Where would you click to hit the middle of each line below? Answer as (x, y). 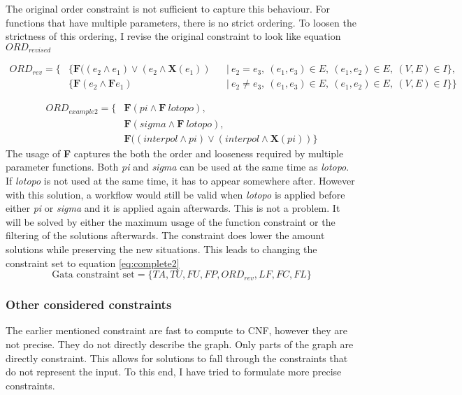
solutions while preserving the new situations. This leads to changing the (161, 249)
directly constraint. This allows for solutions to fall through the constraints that (177, 358)
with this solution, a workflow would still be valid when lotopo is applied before (175, 194)
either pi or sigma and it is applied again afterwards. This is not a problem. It (173, 208)
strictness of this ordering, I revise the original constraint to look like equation (173, 36)
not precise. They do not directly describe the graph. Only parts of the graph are (180, 344)
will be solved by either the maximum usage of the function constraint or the (171, 221)
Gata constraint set (93, 275)
